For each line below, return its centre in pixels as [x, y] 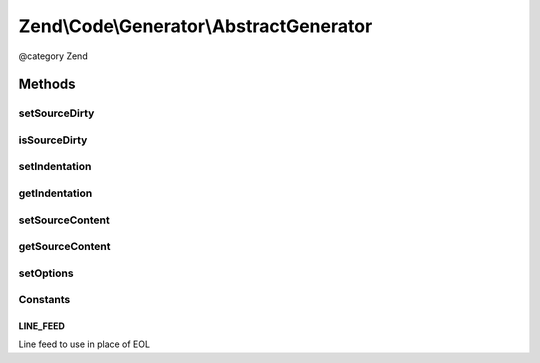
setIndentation [55, 167]
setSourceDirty [56, 113]
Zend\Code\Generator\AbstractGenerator [195, 26]
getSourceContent [64, 247]
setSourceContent [64, 220]
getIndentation [55, 193]
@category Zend [53, 56]
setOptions [46, 273]
